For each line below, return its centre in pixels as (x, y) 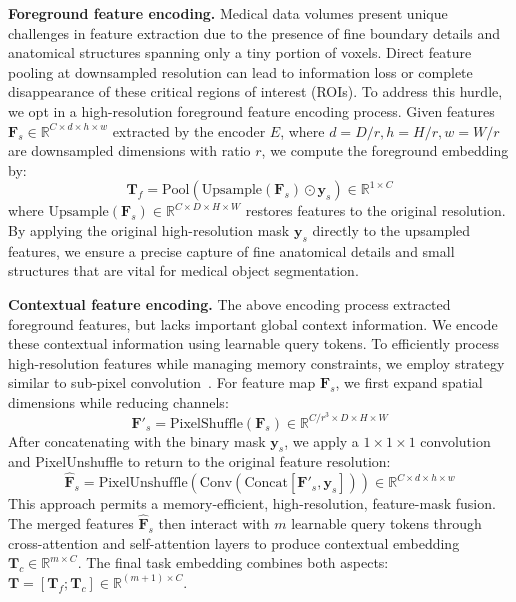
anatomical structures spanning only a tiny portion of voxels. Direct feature (240, 52)
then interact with (214, 522)
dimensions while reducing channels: (118, 401)
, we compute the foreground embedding (385, 150)
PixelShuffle (206, 423)
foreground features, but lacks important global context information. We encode (253, 323)
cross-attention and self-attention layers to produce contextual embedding (234, 542)
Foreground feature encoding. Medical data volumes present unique (228, 13)
